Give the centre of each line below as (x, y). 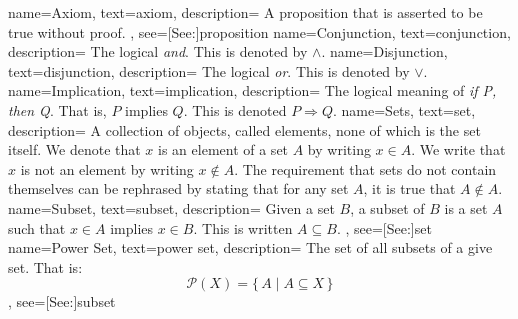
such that (37, 227)
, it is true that (409, 188)
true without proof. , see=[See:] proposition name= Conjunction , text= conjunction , (259, 31)
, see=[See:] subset (62, 301)
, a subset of (387, 207)
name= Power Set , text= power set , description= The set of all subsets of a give (250, 247)
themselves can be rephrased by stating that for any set (178, 188)
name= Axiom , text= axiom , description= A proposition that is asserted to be (245, 12)
